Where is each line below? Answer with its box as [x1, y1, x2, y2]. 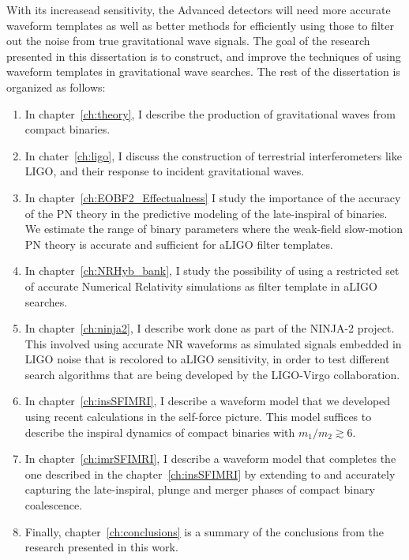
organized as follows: [6, 78, 106, 95]
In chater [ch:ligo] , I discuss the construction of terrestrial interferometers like [24, 147, 402, 163]
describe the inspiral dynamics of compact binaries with [24, 423, 295, 440]
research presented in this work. [24, 539, 178, 555]
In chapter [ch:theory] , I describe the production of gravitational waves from [24, 105, 396, 122]
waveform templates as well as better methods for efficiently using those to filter [6, 17, 394, 33]
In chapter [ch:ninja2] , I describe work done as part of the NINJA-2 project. [24, 320, 395, 336]
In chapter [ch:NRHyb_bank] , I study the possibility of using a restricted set [24, 262, 400, 279]
